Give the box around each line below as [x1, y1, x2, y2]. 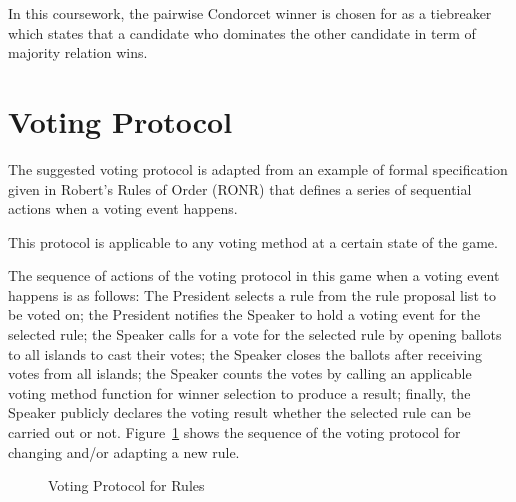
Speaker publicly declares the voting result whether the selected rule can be [8, 402, 471, 423]
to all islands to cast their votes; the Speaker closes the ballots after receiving [8, 343, 482, 364]
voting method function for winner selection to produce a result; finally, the [8, 382, 471, 403]
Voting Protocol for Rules [48, 475, 205, 496]
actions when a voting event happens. [8, 198, 238, 219]
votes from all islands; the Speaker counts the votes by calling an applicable [8, 363, 472, 384]
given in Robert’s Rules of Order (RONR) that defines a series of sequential [8, 178, 472, 199]
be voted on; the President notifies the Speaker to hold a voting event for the [8, 304, 481, 325]
